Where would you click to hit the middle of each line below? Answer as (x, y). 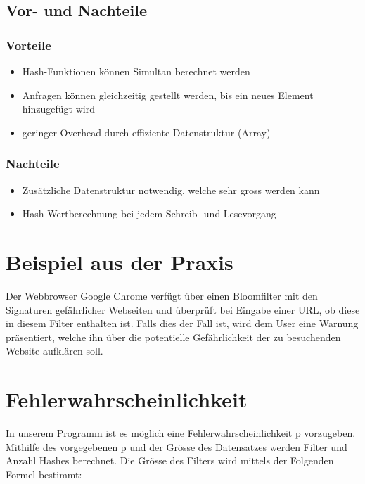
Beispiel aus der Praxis (120, 261)
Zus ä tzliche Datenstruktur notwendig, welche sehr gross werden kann (171, 190)
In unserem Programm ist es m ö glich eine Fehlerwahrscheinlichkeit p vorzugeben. (181, 433)
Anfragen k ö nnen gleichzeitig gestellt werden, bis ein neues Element (168, 95)
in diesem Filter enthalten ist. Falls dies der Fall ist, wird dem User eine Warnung (182, 323)
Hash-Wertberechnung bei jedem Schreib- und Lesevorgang (149, 214)
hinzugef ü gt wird (58, 109)
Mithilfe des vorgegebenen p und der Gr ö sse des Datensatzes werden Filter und (177, 446)
